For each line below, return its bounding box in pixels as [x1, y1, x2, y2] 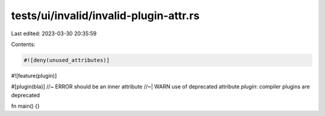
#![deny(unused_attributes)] [23, 57, 110, 63]
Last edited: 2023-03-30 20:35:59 [11, 30, 97, 37]
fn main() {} [11, 102, 40, 110]
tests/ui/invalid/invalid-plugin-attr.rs [11, 9, 200, 22]
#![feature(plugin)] [11, 72, 57, 79]
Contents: [11, 41, 36, 48]
